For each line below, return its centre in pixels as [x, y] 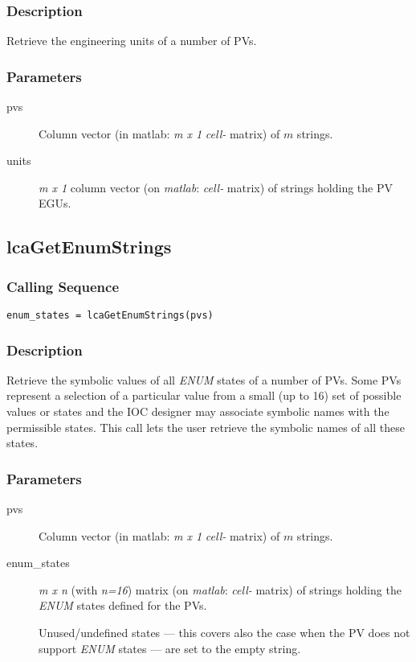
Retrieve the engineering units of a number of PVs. [132, 41]
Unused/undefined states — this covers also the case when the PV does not [224, 633]
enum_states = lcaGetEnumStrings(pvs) [110, 315]
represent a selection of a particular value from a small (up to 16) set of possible [204, 395]
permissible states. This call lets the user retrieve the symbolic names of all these [206, 427]
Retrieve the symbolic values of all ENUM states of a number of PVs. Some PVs [204, 379]
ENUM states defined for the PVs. [123, 605]
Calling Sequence [63, 286]
